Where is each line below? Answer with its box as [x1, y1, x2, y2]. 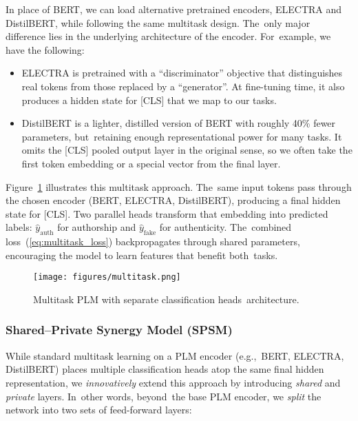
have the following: [6, 42, 85, 57]
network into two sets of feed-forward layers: [6, 402, 192, 417]
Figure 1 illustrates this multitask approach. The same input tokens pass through [6, 179, 352, 194]
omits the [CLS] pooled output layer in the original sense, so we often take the [21, 143, 352, 157]
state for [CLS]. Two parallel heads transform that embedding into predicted [6, 206, 328, 220]
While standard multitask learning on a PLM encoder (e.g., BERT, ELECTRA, [6, 348, 344, 362]
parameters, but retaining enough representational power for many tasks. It [21, 129, 342, 143]
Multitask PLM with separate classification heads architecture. [33, 291, 299, 306]
